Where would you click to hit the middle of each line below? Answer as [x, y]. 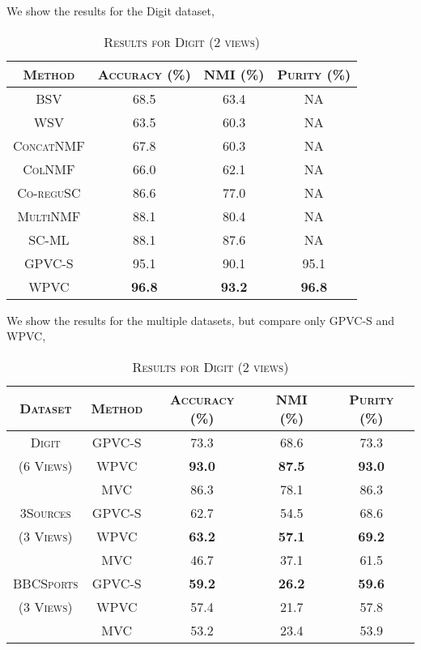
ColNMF [49, 169]
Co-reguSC [49, 192]
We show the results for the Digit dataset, [111, 11]
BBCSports [46, 583]
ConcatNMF [49, 145]
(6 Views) [45, 465]
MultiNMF [49, 216]
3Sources [45, 512]
